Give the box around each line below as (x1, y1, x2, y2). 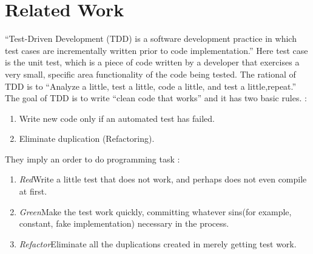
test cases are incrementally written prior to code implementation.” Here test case (5, 44, 308, 56)
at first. (19, 185, 47, 198)
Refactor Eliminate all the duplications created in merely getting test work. (19, 237, 297, 250)
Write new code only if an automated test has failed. (19, 112, 215, 124)
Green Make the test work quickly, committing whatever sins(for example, (19, 205, 292, 218)
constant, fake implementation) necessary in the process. (19, 217, 229, 230)
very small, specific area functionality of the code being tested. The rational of (5, 67, 296, 80)
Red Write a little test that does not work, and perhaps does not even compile (19, 173, 307, 185)
